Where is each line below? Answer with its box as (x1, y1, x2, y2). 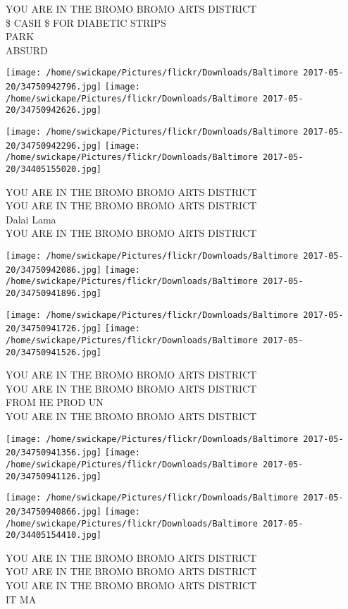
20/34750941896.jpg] (6, 288, 102, 298)
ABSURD (6, 42, 48, 57)
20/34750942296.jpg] (6, 140, 102, 151)
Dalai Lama (6, 211, 56, 226)
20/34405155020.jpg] (6, 164, 102, 174)
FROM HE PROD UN (6, 395, 104, 410)
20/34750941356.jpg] (6, 448, 102, 458)
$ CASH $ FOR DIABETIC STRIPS (6, 15, 166, 30)
